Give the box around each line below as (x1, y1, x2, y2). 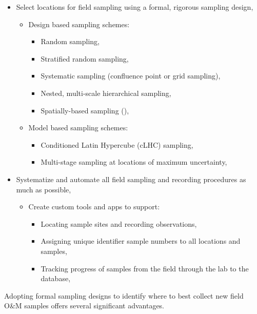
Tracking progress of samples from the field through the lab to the (41, 263, 249, 273)
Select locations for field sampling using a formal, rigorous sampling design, (16, 2, 253, 12)
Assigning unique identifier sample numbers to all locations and (41, 235, 241, 246)
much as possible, (16, 184, 71, 194)
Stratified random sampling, (41, 53, 129, 64)
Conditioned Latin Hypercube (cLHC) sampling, (41, 139, 193, 150)
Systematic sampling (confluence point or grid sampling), (41, 70, 221, 81)
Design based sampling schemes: (28, 18, 130, 29)
